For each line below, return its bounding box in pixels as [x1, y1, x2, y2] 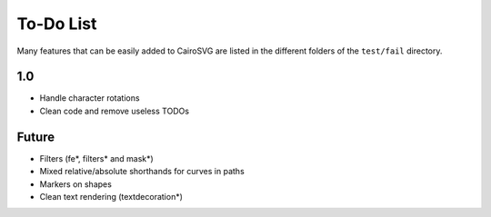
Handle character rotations [39, 93, 140, 104]
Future [16, 129, 55, 144]
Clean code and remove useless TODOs [39, 105, 190, 116]
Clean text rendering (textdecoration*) [39, 191, 184, 202]
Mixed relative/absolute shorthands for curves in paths [39, 166, 245, 177]
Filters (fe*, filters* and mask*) [39, 153, 154, 163]
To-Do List [16, 14, 97, 34]
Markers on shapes [39, 178, 113, 190]
